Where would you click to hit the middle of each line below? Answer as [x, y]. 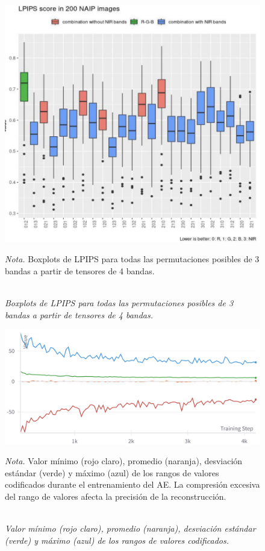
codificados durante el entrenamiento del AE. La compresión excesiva [132, 484]
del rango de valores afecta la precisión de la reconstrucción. [116, 496]
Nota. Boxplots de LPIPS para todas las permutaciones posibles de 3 [132, 259]
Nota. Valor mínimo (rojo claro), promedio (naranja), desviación [124, 461]
